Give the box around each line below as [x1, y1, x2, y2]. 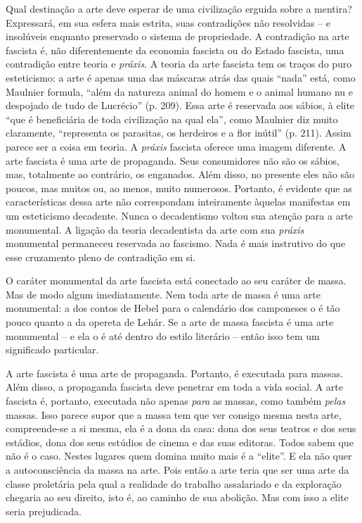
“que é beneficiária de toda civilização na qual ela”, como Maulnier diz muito [6, 111, 338, 126]
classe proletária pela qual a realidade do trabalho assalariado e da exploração [6, 476, 342, 491]
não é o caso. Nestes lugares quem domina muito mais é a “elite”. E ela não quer [6, 448, 352, 463]
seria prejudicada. [6, 503, 82, 518]
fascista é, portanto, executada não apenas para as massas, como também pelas [6, 393, 346, 408]
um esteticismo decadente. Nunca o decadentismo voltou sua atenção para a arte [6, 208, 353, 222]
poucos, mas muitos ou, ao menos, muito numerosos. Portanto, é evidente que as [6, 180, 352, 195]
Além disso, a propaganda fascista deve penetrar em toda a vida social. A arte [6, 379, 344, 394]
